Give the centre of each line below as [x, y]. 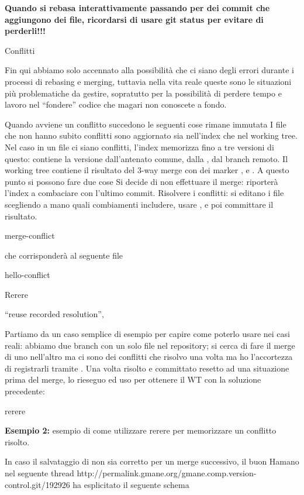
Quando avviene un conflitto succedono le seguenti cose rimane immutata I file [146, 124]
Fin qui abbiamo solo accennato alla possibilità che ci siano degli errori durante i [149, 70]
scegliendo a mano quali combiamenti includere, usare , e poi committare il [139, 204]
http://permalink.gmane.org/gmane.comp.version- [167, 473]
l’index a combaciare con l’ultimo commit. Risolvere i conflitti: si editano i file [144, 193]
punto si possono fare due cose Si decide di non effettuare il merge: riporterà [141, 181]
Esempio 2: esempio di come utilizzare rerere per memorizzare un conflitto [141, 430]
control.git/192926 [37, 484]
